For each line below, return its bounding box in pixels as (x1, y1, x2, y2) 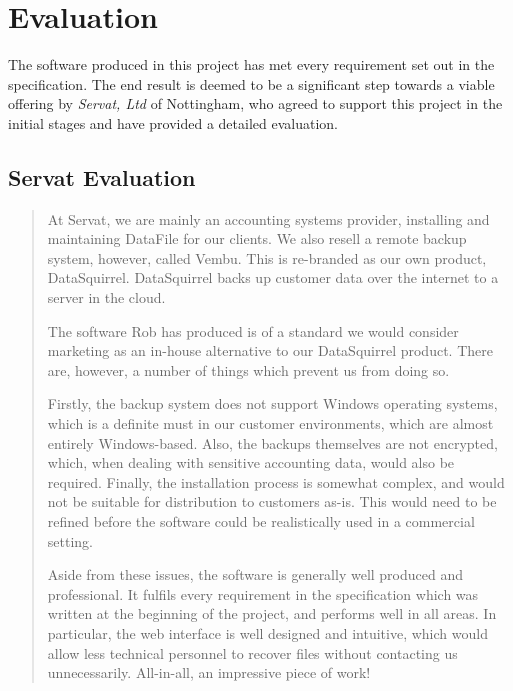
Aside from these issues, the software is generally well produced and (47, 564, 464, 585)
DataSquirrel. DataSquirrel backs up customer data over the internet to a (47, 267, 499, 288)
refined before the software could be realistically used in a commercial (47, 511, 475, 532)
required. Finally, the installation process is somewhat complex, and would (47, 471, 505, 492)
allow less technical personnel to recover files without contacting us (47, 642, 458, 663)
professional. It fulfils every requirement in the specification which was (47, 583, 479, 604)
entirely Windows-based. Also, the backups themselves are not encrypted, (47, 432, 498, 453)
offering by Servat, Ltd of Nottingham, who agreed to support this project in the (8, 93, 503, 114)
